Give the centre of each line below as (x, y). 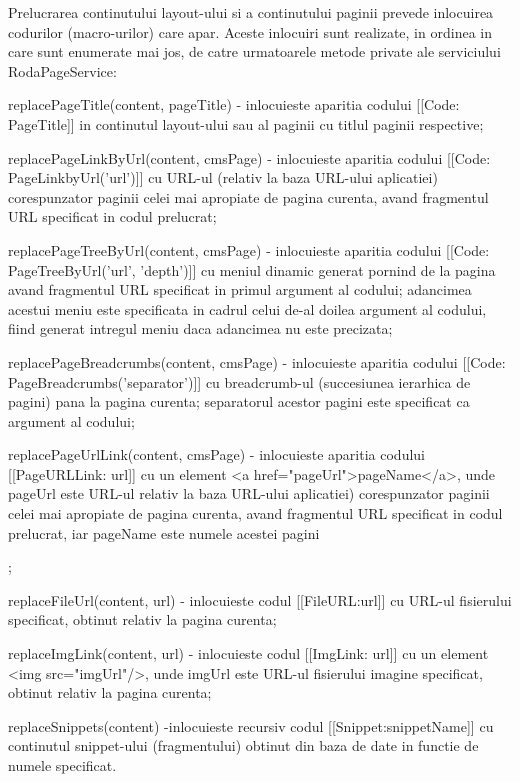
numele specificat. (62, 765)
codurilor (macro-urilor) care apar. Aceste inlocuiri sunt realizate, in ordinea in (250, 31)
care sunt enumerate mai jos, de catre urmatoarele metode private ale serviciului (254, 51)
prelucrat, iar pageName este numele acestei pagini (164, 532)
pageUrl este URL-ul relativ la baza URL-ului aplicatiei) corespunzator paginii (249, 493)
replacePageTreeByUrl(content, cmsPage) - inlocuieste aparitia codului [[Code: (249, 249)
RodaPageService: (62, 70)
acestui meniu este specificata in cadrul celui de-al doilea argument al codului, (247, 308)
